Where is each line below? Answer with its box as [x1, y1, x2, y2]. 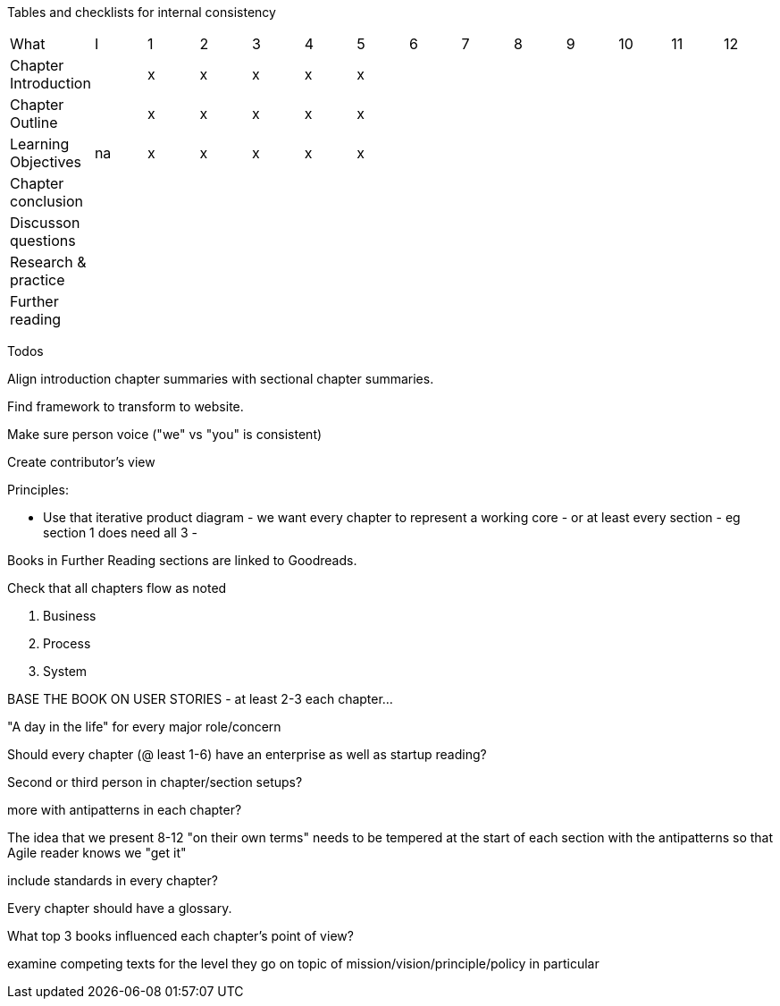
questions [10, 232, 76, 249]
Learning [10, 135, 70, 153]
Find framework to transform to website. [7, 399, 244, 414]
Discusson [10, 214, 80, 232]
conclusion [10, 192, 84, 210]
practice [10, 271, 65, 289]
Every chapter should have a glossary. [7, 900, 232, 916]
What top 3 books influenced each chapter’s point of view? [7, 928, 354, 943]
